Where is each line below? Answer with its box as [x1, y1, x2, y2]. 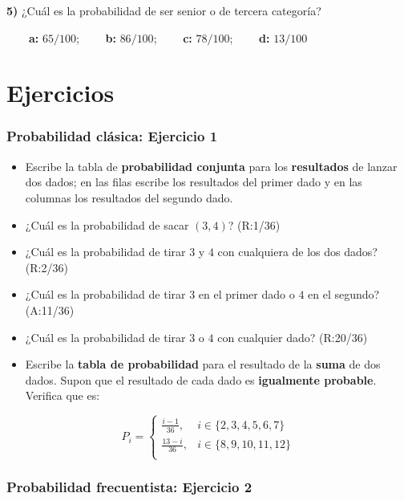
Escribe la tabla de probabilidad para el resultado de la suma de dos [25, 356, 381, 373]
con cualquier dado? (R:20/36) [217, 328, 368, 345]
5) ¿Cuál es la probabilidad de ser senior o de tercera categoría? [6, 2, 321, 18]
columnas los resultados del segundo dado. [25, 189, 233, 206]
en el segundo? [308, 286, 380, 303]
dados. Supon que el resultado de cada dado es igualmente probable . [25, 371, 377, 388]
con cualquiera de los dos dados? [217, 243, 378, 260]
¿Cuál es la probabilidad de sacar [25, 216, 189, 233]
